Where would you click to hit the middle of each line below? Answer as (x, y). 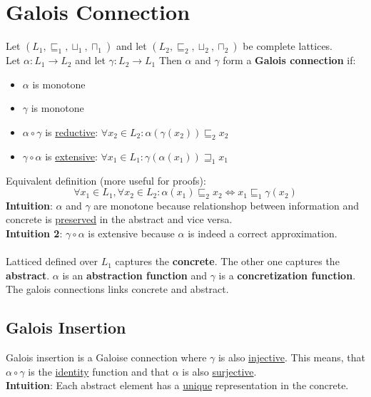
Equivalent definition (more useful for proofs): (106, 180)
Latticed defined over (52, 261)
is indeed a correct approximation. (263, 233)
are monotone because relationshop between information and (227, 205)
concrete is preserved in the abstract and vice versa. (119, 219)
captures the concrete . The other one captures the (227, 261)
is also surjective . (219, 371)
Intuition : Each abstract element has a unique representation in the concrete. (177, 385)
